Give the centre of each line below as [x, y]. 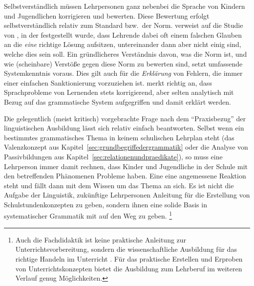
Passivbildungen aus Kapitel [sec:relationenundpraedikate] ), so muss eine [113, 156]
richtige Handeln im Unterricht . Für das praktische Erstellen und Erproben [129, 258]
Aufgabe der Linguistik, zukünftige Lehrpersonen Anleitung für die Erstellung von [127, 195]
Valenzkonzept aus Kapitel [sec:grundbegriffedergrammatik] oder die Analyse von [126, 147]
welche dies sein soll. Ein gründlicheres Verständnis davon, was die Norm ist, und [126, 54]
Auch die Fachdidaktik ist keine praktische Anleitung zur [101, 239]
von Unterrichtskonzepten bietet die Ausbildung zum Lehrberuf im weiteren [129, 268]
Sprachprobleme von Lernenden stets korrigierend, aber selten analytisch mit [119, 92]
